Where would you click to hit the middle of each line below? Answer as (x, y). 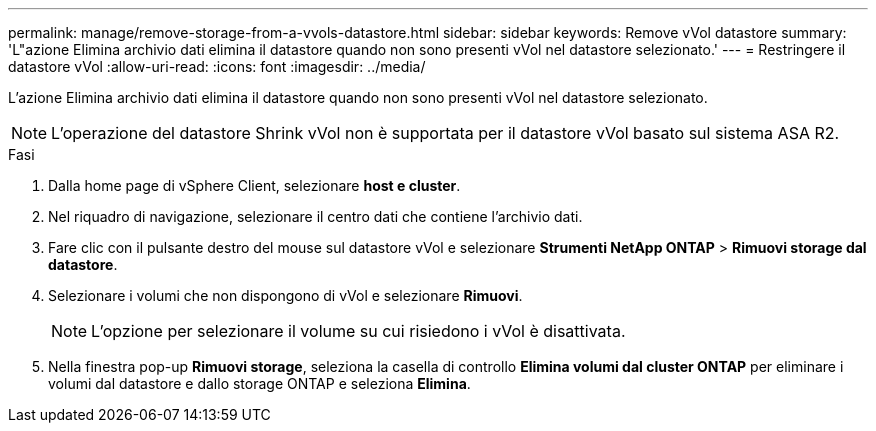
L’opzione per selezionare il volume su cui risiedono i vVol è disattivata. (358, 331)
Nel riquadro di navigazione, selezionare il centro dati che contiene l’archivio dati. (315, 216)
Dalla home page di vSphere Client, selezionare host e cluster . (254, 185)
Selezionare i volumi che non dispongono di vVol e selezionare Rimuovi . (285, 295)
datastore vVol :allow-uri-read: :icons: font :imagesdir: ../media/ (217, 66)
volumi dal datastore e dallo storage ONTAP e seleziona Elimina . (259, 383)
